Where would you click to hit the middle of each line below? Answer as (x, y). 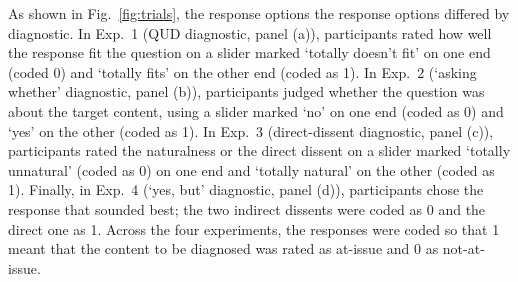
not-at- (463, 248)
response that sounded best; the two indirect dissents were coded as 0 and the (247, 208)
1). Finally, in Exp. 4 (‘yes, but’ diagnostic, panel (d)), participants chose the (246, 189)
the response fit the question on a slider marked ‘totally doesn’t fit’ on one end (249, 52)
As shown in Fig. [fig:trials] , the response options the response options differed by (259, 13)
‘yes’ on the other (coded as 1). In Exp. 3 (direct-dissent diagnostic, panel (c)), (251, 130)
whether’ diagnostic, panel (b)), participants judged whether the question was (246, 91)
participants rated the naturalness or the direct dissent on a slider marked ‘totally (259, 150)
